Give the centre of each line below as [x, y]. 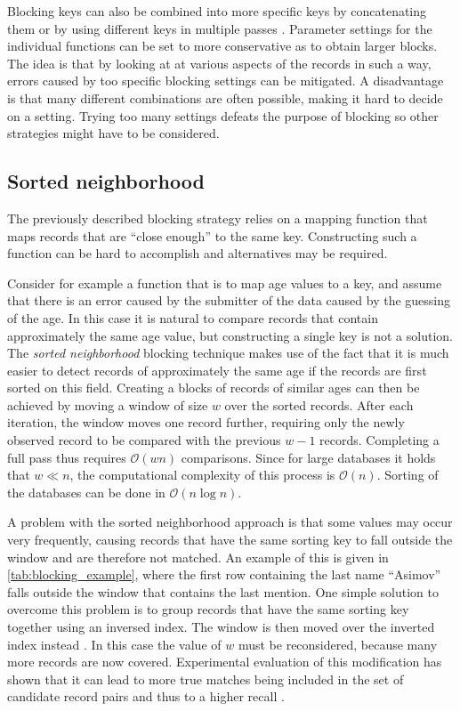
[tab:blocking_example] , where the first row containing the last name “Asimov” [224, 574]
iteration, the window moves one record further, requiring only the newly [206, 422]
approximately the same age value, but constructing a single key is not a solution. [230, 335]
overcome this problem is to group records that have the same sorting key [208, 609]
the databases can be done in [86, 492]
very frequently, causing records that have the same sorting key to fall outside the [230, 540]
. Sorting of [408, 475]
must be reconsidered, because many [338, 644]
